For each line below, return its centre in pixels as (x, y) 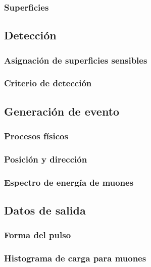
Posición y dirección (46, 159)
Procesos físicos (36, 136)
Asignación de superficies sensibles (76, 60)
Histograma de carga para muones (75, 258)
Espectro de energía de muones (69, 182)
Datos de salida (45, 210)
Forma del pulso (38, 235)
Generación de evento (62, 111)
